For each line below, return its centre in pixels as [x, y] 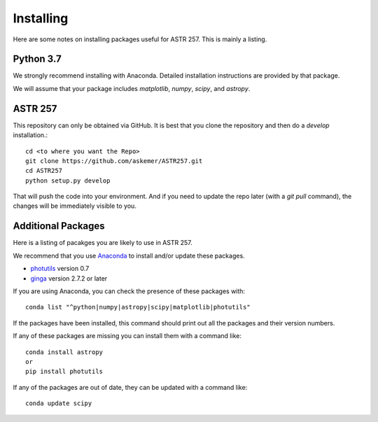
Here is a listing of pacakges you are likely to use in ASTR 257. [103, 243]
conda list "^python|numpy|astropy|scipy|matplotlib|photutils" [138, 307]
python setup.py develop [68, 181]
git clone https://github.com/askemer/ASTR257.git [114, 161]
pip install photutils [64, 372]
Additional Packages [59, 226]
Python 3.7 [37, 59]
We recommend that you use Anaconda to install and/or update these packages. [129, 255]
